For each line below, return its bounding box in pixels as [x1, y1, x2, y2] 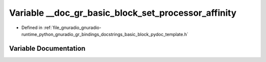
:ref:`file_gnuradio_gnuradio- [43, 25, 101, 31]
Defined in [21, 25, 43, 31]
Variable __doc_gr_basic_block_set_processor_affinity [9, 7, 236, 18]
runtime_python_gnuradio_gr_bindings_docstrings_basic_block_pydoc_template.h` [21, 31, 189, 37]
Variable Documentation [9, 44, 86, 53]
